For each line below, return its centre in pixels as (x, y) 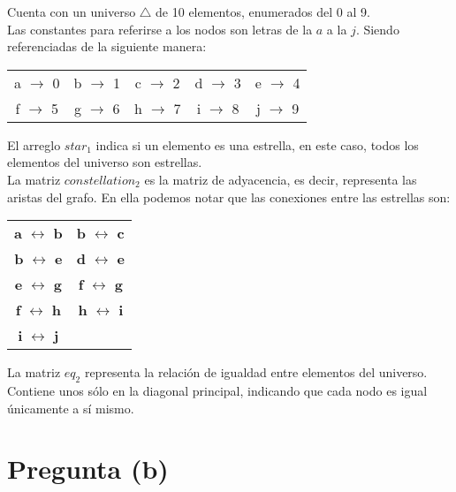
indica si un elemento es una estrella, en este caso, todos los (257, 144)
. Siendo (377, 29)
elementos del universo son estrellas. (105, 162)
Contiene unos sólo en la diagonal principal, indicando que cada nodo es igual (217, 390)
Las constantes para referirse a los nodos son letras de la (160, 29)
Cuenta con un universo (72, 11)
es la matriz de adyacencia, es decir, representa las (281, 179)
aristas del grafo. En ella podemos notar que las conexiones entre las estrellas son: (229, 197)
